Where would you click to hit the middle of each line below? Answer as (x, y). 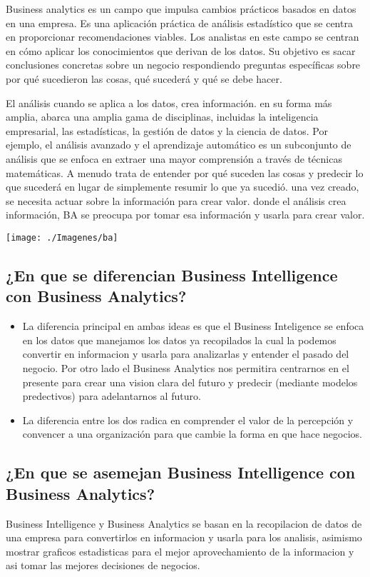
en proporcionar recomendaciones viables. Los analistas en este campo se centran (183, 37)
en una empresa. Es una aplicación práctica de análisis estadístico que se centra (179, 22)
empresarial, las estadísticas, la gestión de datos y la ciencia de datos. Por (167, 130)
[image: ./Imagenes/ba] (62, 237)
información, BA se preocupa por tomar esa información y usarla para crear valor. (185, 215)
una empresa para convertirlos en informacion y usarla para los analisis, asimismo (184, 537)
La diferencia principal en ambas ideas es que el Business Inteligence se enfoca (193, 326)
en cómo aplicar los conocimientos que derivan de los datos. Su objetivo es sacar (181, 50)
